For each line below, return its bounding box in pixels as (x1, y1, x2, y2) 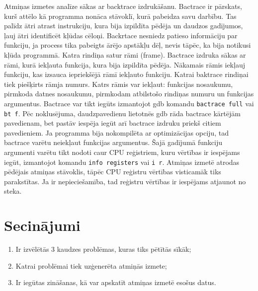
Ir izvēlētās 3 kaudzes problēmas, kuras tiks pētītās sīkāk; (15, 244, 191, 254)
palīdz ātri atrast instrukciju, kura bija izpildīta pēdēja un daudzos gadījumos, (4, 20, 243, 31)
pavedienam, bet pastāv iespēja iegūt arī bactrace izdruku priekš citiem (4, 118, 221, 128)
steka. (4, 186, 22, 196)
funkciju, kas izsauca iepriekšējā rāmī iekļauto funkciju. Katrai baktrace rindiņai (4, 69, 249, 79)
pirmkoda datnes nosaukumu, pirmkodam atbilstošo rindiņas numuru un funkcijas (4, 88, 254, 99)
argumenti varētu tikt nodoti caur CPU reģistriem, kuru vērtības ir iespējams (4, 147, 240, 157)
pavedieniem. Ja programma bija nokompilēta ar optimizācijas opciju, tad (4, 127, 229, 138)
